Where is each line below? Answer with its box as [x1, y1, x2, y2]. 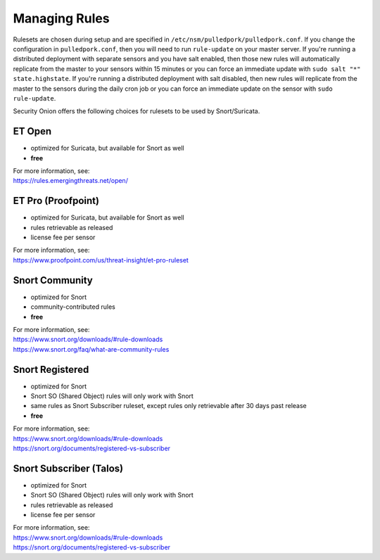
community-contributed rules [30, 303, 115, 311]
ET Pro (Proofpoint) [13, 195, 100, 207]
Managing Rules [13, 11, 110, 26]
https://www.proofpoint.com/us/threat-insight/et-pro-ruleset [13, 255, 189, 264]
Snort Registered [13, 363, 89, 376]
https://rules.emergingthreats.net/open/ [13, 177, 128, 185]
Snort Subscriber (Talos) [13, 462, 123, 474]
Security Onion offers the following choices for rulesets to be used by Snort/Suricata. [13, 107, 260, 115]
